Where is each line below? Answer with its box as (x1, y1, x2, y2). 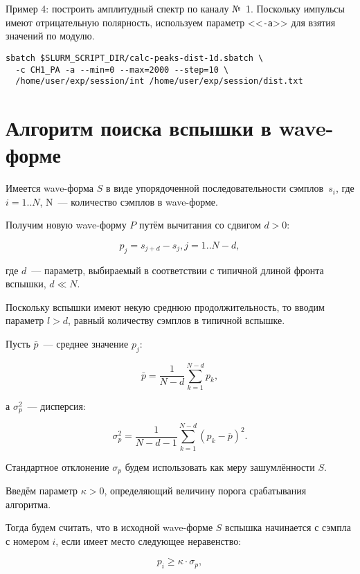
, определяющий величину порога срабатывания (104, 483, 307, 498)
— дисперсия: (27, 399, 86, 413)
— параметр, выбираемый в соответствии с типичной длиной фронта (31, 262, 324, 277)
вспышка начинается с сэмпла (225, 520, 351, 535)
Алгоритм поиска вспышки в (6, 114, 271, 141)
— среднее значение (43, 337, 129, 351)
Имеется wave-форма (6, 181, 94, 195)
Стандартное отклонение (6, 459, 109, 474)
